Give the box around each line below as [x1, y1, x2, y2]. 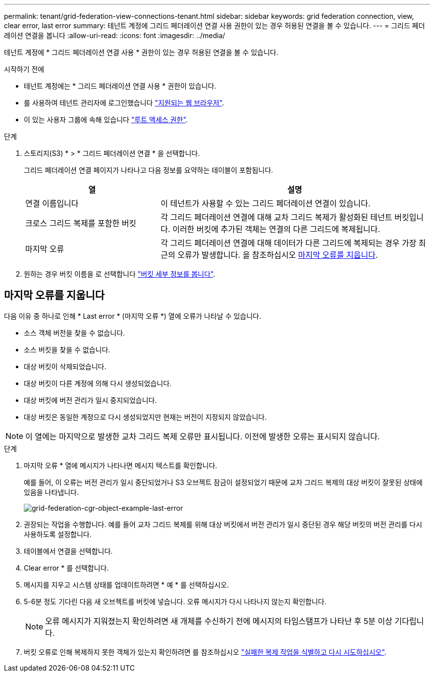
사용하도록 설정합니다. [24, 530, 92, 538]
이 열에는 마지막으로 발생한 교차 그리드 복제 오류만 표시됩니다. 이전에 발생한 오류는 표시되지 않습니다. [25, 431, 380, 441]
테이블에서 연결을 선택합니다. [24, 546, 113, 555]
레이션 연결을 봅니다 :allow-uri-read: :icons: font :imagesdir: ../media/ [4, 31, 225, 40]
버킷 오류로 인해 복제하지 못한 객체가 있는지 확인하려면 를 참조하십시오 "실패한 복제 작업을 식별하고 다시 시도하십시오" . [24, 647, 386, 656]
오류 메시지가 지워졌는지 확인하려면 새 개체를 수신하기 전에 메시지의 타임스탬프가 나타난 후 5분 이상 [45, 616, 393, 626]
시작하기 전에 [4, 65, 45, 73]
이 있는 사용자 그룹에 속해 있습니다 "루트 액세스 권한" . [24, 115, 188, 124]
